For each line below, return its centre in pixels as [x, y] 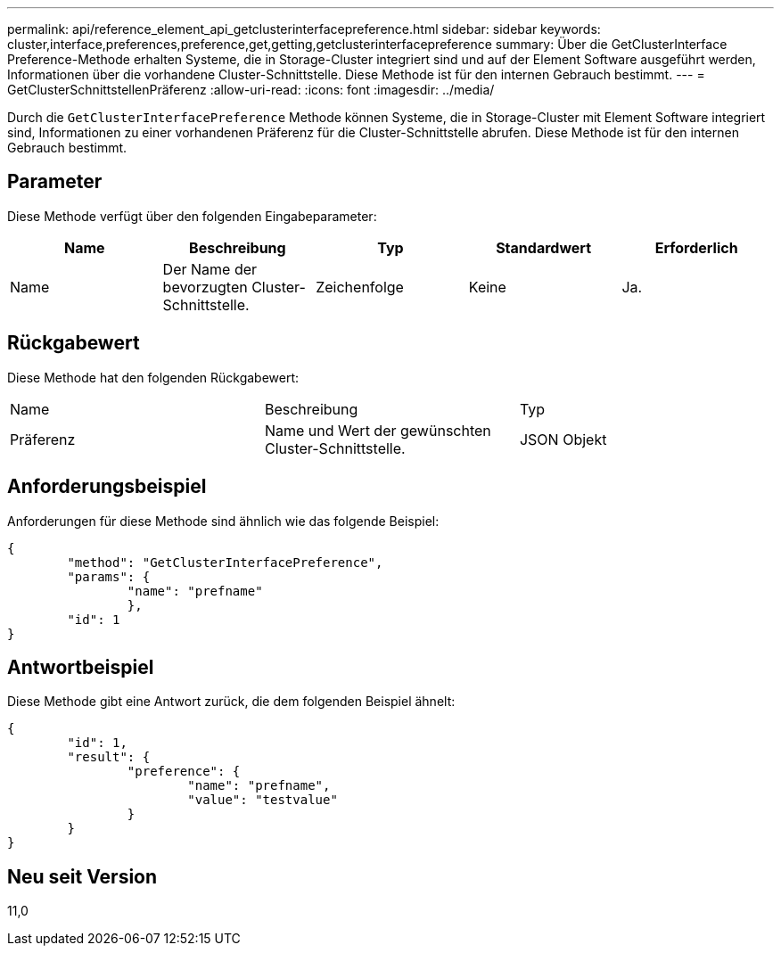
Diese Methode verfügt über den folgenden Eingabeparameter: [192, 216]
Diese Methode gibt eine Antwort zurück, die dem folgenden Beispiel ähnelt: [231, 702]
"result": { [109, 757]
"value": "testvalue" [263, 800]
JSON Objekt [563, 439]
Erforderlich [696, 247]
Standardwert [543, 247]
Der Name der [210, 269]
